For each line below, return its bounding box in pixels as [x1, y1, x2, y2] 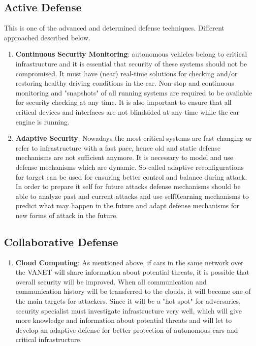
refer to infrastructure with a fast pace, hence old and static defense [15, 142, 221, 153]
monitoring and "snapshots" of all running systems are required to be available [15, 87, 252, 97]
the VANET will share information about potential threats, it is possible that [15, 267, 250, 277]
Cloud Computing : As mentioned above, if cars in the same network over [15, 257, 244, 267]
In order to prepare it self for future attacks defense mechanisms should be [15, 181, 241, 191]
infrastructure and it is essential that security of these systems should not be [15, 58, 247, 68]
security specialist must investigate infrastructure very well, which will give [15, 305, 242, 315]
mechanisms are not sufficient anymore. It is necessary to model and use [15, 152, 233, 162]
